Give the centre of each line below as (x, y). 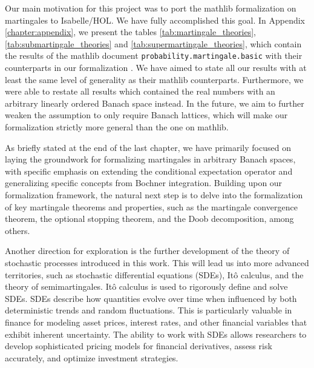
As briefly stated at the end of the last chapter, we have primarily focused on (148, 147)
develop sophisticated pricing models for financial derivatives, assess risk (139, 346)
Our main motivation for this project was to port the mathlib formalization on (151, 8)
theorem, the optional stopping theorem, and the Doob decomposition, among (149, 219)
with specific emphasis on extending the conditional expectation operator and (149, 171)
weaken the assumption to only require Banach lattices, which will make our (146, 115)
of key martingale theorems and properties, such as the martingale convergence (151, 206)
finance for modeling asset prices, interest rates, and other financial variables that (156, 322)
